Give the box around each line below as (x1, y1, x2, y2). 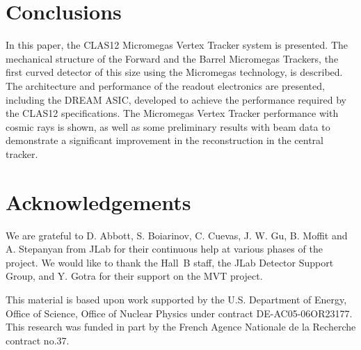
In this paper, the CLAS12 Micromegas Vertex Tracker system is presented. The (6, 38, 348, 52)
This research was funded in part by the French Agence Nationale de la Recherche (6, 319, 356, 334)
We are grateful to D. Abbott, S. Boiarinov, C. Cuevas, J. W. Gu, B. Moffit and (6, 228, 348, 242)
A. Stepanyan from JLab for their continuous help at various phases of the (6, 241, 323, 256)
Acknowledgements (6, 187, 191, 216)
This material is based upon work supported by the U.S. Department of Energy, (6, 292, 347, 306)
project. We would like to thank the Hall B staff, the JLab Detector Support (6, 255, 334, 269)
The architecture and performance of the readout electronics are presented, (6, 78, 325, 93)
